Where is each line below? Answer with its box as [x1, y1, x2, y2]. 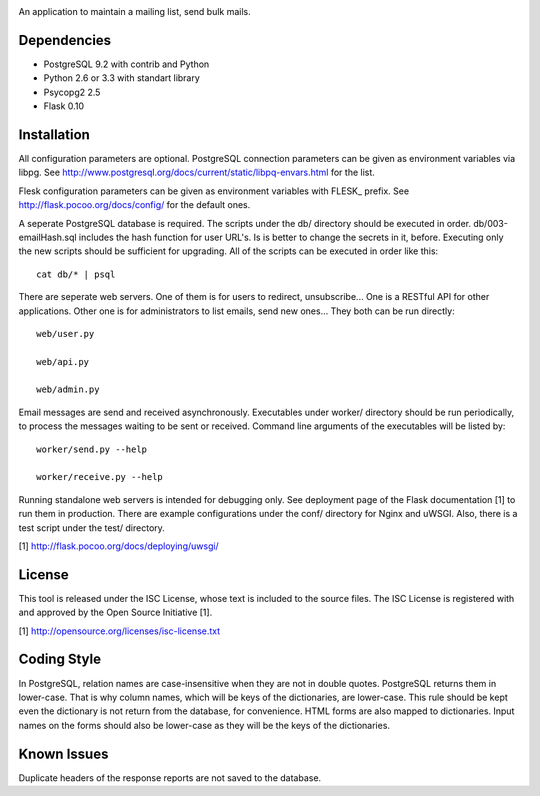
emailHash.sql [18, 231, 77, 243]
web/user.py [36, 328, 95, 339]
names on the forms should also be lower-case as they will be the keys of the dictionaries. [18, 719, 390, 731]
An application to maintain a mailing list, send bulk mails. [18, 6, 252, 17]
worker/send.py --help [36, 443, 148, 455]
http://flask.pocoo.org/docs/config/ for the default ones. [18, 199, 251, 211]
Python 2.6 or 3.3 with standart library [43, 72, 200, 84]
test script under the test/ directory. [18, 521, 165, 534]
